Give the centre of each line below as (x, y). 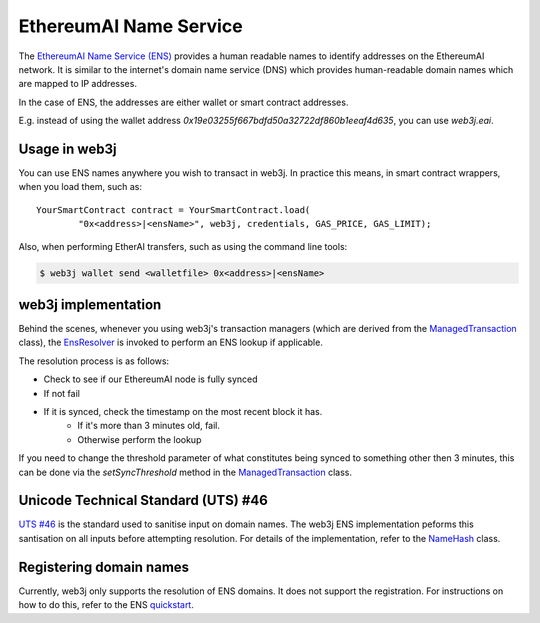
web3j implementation (90, 304)
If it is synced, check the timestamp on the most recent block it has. (183, 412)
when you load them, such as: (80, 187)
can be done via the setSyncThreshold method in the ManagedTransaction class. (185, 472)
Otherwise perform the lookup (139, 439)
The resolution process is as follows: (94, 361)
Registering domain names (104, 566)
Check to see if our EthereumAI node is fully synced (151, 379)
